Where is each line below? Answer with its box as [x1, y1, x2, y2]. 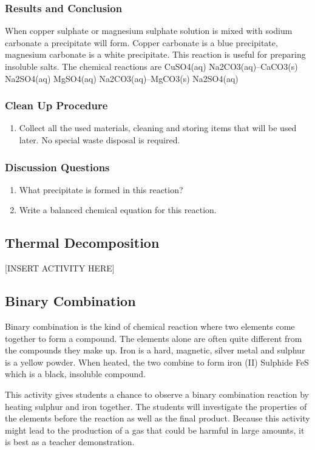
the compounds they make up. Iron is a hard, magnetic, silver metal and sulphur [5, 344, 305, 356]
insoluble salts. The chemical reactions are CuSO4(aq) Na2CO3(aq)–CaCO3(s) [5, 60, 298, 72]
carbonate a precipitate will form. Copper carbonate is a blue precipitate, [5, 36, 278, 49]
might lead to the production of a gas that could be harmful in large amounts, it [5, 423, 305, 436]
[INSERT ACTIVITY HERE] [5, 262, 115, 274]
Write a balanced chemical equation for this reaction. [19, 203, 217, 216]
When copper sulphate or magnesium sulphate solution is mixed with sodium [5, 24, 293, 37]
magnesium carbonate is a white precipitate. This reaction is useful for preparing [5, 48, 306, 61]
